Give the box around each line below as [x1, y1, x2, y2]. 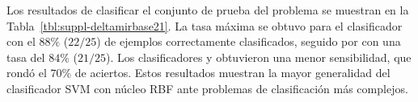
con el [6, 33, 36, 50]
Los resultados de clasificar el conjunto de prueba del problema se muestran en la [6, 2, 409, 18]
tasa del [6, 48, 45, 65]
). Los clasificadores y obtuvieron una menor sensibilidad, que [105, 48, 412, 65]
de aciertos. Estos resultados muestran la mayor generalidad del [74, 64, 391, 81]
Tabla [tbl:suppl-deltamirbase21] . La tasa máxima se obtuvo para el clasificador [6, 17, 403, 34]
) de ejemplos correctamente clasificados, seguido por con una [96, 33, 401, 50]
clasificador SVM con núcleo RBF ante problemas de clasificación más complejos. [6, 80, 408, 96]
